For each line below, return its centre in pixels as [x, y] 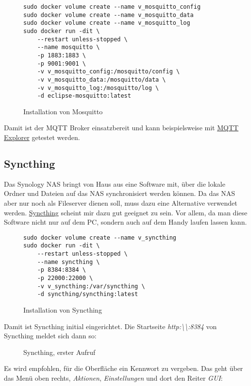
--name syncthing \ [68, 262]
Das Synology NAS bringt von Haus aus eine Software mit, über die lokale [115, 184]
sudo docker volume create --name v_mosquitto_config [112, 7]
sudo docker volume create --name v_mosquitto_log [107, 23]
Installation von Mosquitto [63, 111]
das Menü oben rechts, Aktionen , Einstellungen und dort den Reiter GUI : [113, 378]
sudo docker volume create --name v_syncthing [100, 237]
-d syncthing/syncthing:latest [88, 294]
